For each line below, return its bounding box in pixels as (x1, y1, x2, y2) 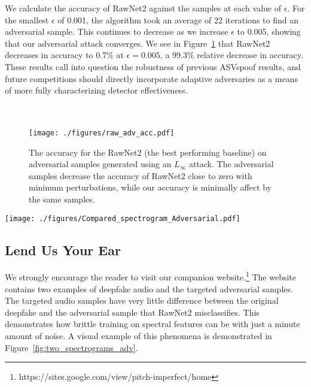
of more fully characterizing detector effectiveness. (5, 84, 188, 96)
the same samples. (29, 192, 95, 205)
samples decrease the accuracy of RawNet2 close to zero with (29, 169, 252, 182)
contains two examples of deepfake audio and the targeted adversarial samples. (5, 282, 293, 295)
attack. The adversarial (188, 158, 274, 170)
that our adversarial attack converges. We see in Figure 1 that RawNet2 (5, 37, 270, 49)
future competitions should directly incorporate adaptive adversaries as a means (5, 72, 298, 84)
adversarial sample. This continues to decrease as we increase (5, 25, 228, 38)
